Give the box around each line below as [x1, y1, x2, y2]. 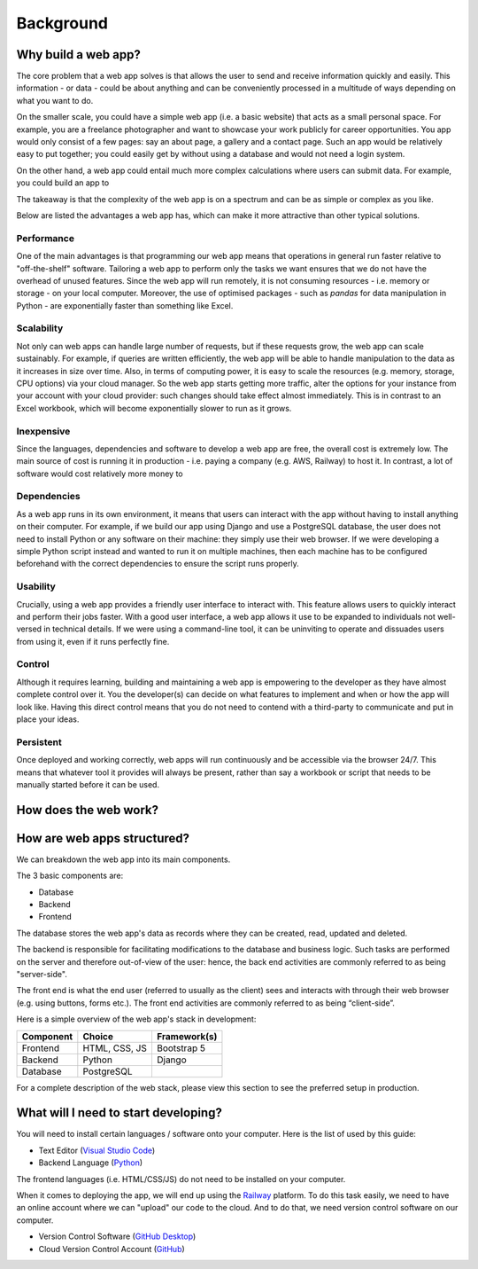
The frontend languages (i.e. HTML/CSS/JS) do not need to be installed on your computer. [16, 1173, 346, 1184]
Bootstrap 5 [156, 1042, 205, 1054]
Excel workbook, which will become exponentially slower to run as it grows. [16, 403, 292, 413]
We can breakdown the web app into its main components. [16, 854, 231, 865]
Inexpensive [16, 425, 71, 437]
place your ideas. [16, 714, 80, 725]
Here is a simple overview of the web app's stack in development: [16, 1014, 257, 1024]
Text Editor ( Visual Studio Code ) [38, 1145, 156, 1155]
